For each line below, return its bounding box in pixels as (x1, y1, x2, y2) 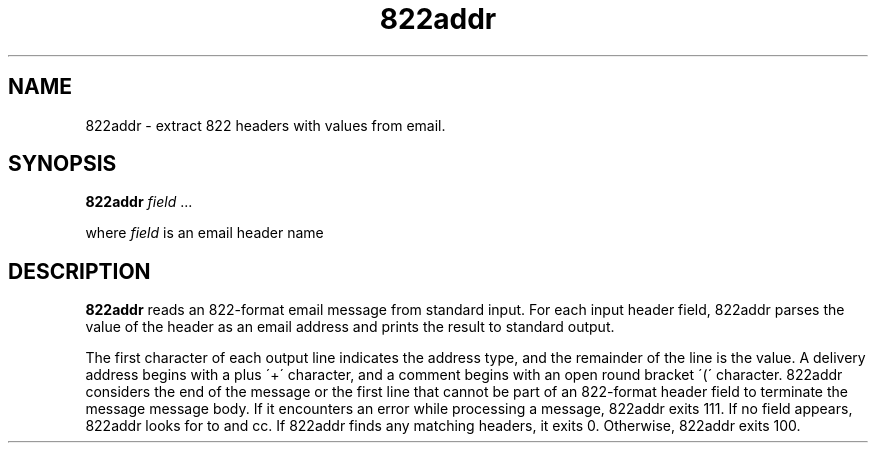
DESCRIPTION (8, 258, 151, 284)
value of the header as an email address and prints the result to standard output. (85, 318, 615, 336)
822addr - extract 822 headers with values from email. (85, 116, 446, 134)
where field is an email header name (85, 224, 324, 242)
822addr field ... (85, 193, 193, 211)
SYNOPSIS (8, 151, 117, 177)
